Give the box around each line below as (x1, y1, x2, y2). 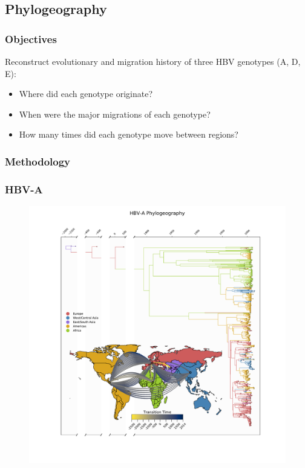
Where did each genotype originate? (19, 87, 152, 100)
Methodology (5, 153, 71, 169)
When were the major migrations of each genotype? (19, 107, 211, 120)
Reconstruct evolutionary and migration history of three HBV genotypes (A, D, (5, 55, 301, 67)
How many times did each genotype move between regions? (19, 128, 238, 141)
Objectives (5, 31, 57, 46)
